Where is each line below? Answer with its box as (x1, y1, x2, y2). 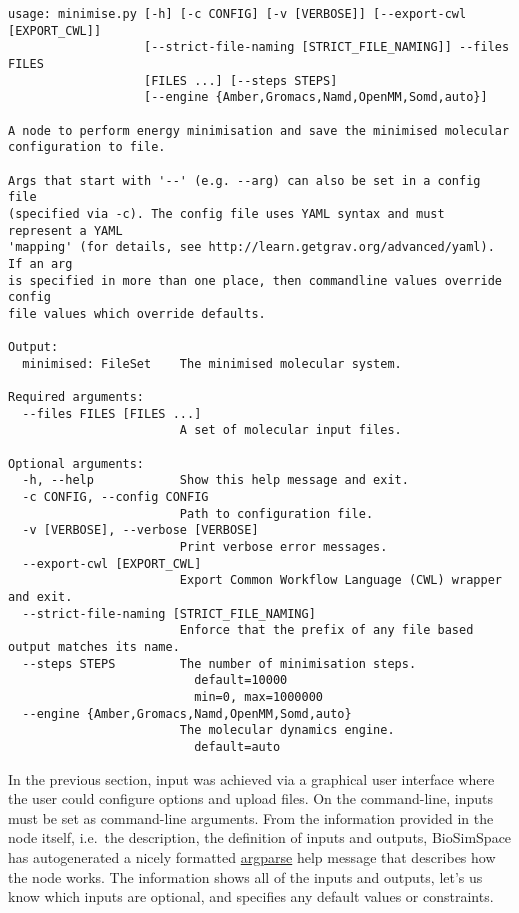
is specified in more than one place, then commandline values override (8, 273, 502, 288)
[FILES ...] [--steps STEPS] (144, 73, 338, 88)
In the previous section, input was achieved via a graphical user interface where (8, 768, 495, 789)
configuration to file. (8, 140, 166, 155)
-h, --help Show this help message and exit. (22, 473, 409, 488)
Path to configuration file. (179, 506, 374, 521)
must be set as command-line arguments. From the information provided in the (8, 807, 494, 828)
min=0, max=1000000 (194, 689, 323, 704)
